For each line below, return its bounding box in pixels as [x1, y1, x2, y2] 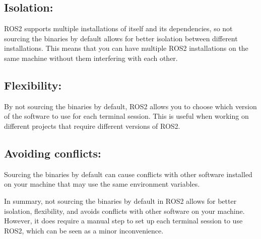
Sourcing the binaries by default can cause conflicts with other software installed [4, 169, 252, 179]
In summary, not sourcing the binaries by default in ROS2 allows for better [4, 195, 237, 206]
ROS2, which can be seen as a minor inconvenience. [4, 225, 164, 235]
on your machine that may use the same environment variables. [4, 179, 200, 189]
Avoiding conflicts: [4, 145, 101, 161]
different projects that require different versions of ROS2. [4, 120, 180, 131]
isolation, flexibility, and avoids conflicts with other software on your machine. [4, 205, 245, 216]
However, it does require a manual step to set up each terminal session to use [4, 215, 243, 226]
